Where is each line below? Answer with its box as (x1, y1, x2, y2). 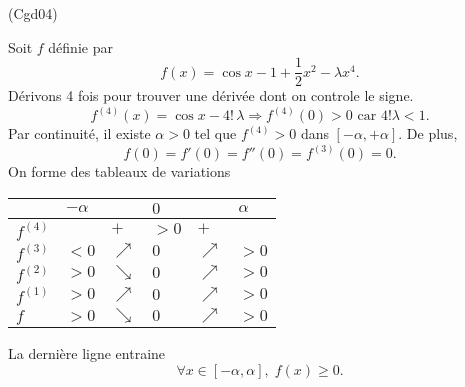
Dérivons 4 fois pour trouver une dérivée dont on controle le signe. (8, 85, 414, 106)
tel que (194, 123, 237, 144)
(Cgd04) (8, 3, 58, 23)
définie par (48, 36, 113, 57)
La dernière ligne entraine (8, 343, 166, 364)
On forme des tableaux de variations (8, 161, 231, 182)
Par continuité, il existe (8, 123, 151, 144)
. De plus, (398, 123, 458, 144)
